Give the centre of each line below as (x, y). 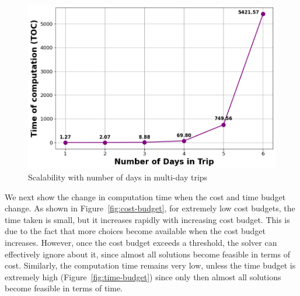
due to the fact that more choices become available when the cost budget (135, 231)
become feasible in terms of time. (64, 288)
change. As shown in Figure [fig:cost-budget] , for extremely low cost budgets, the (150, 208)
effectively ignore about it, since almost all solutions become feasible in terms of (147, 254)
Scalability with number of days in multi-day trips (118, 177)
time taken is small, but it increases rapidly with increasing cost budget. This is (147, 219)
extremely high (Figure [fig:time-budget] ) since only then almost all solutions (143, 276)
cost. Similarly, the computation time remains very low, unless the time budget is (150, 265)
